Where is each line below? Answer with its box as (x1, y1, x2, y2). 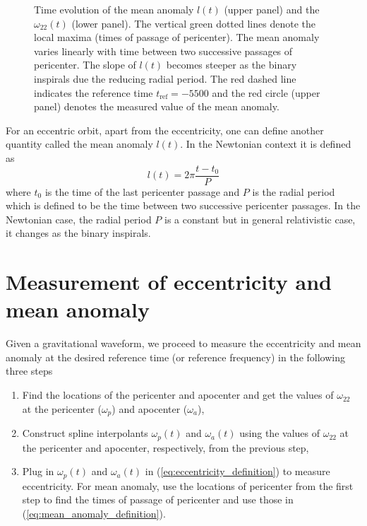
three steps (6, 363, 53, 378)
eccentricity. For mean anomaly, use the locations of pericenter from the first (22, 478, 354, 493)
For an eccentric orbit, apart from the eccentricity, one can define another (6, 122, 324, 137)
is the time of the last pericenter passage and (44, 184, 240, 199)
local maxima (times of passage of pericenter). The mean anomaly (34, 30, 320, 45)
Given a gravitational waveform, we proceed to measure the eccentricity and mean (6, 336, 361, 351)
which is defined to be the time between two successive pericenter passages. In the (6, 198, 361, 213)
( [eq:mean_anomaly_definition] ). (22, 505, 166, 520)
